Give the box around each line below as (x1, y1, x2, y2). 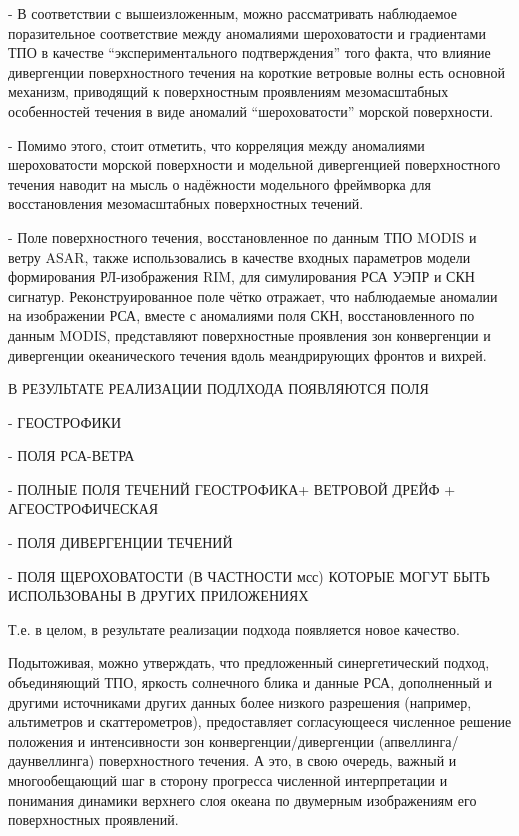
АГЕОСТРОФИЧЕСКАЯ (8, 498, 159, 519)
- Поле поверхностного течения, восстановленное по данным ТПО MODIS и (8, 226, 477, 247)
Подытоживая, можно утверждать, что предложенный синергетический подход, (8, 652, 490, 673)
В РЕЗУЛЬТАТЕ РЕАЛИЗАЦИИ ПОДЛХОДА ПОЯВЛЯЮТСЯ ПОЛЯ (8, 378, 429, 399)
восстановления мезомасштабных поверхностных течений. (8, 193, 364, 214)
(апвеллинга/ (378, 730, 459, 751)
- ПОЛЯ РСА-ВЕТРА (8, 445, 135, 466)
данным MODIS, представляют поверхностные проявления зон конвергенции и (8, 324, 491, 345)
